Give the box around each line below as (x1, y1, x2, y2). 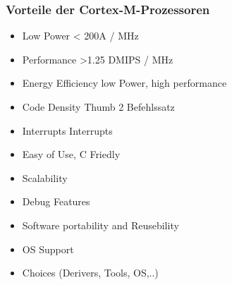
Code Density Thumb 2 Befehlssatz (22, 99, 175, 114)
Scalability (22, 170, 68, 185)
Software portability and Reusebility (22, 217, 179, 232)
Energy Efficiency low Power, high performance (22, 75, 227, 90)
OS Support (22, 241, 74, 256)
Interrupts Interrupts (22, 123, 113, 138)
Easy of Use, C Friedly (22, 147, 121, 162)
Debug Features (22, 194, 90, 209)
